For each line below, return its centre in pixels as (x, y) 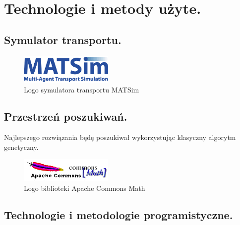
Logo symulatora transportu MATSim (82, 90)
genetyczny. (21, 147)
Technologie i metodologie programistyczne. (119, 214)
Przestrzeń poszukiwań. (66, 116)
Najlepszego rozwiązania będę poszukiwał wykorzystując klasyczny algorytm (120, 137)
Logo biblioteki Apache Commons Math (85, 188)
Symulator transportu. (63, 39)
